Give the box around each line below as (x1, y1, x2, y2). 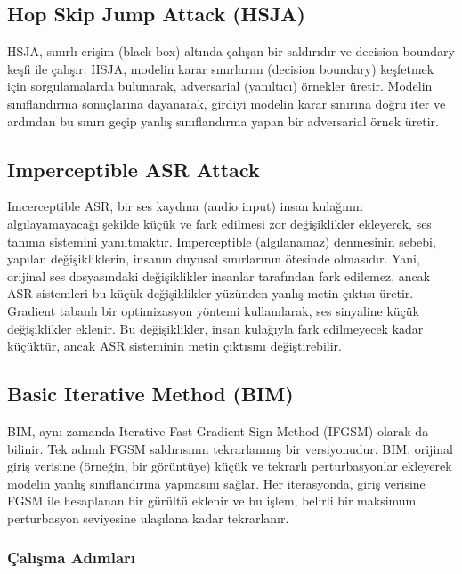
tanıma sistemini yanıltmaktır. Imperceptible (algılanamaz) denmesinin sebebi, (7, 231, 436, 250)
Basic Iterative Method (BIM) (7, 380, 294, 408)
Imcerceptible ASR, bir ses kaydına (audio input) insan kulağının (7, 197, 363, 215)
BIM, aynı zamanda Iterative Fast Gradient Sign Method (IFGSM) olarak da (7, 421, 429, 440)
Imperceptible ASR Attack (7, 155, 260, 182)
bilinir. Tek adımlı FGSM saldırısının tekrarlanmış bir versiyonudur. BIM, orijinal (7, 439, 453, 457)
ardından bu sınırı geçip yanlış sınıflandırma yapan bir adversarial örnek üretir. (7, 111, 439, 130)
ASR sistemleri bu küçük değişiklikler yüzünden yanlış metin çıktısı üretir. (7, 284, 414, 303)
